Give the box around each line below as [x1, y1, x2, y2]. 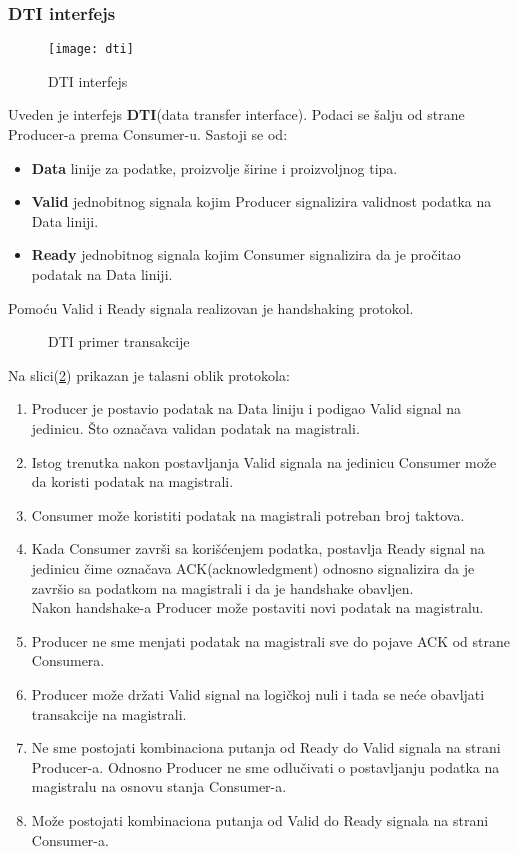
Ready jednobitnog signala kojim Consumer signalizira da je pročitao [31, 244, 461, 265]
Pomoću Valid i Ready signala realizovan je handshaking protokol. [8, 297, 414, 318]
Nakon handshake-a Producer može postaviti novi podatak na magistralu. [31, 597, 484, 618]
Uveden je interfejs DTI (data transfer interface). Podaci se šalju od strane [8, 104, 465, 125]
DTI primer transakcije [48, 331, 190, 352]
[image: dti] [48, 42, 134, 57]
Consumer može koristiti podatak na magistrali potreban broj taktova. [31, 504, 465, 525]
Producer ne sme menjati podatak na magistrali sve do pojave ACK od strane [31, 630, 511, 651]
